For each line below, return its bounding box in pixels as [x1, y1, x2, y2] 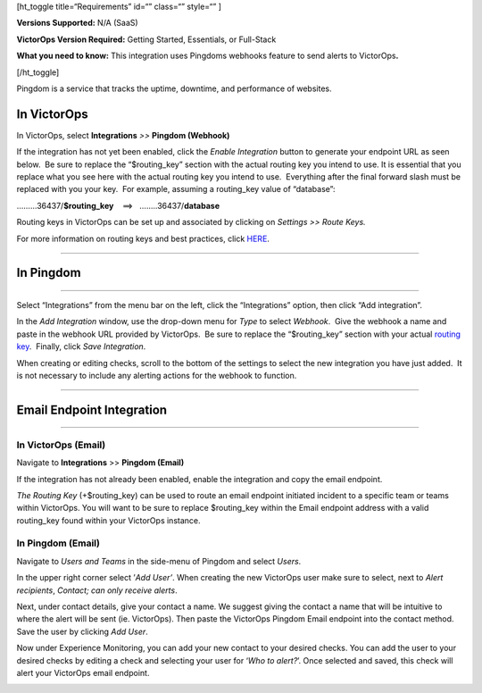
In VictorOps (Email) [16, 438, 106, 451]
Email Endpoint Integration [16, 402, 168, 417]
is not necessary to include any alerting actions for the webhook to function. [16, 370, 297, 380]
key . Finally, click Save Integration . [16, 341, 146, 352]
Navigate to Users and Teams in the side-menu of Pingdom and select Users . [16, 555, 302, 566]
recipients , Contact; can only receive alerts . [16, 585, 178, 596]
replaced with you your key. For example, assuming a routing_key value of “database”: [16, 184, 336, 195]
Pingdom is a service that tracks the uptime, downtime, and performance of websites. [16, 83, 332, 94]
